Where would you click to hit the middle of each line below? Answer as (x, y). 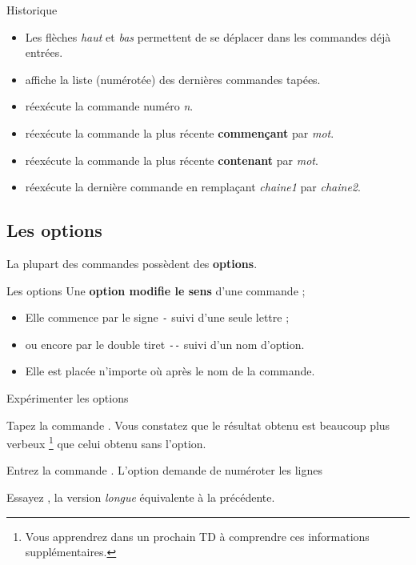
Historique (32, 10)
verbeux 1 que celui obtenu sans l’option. (106, 442)
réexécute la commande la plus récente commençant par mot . (180, 132)
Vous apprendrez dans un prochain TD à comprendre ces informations (197, 536)
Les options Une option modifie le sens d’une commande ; (156, 290)
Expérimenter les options (68, 398)
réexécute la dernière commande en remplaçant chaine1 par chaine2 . (193, 187)
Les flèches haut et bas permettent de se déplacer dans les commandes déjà (208, 36)
